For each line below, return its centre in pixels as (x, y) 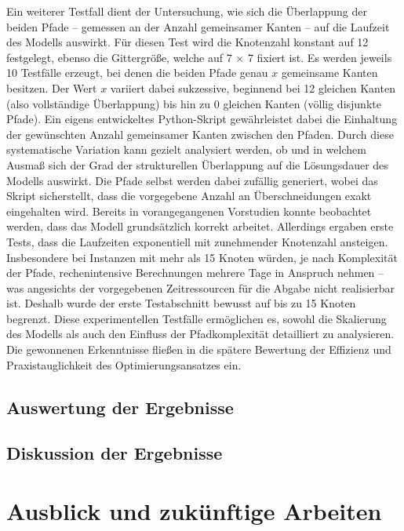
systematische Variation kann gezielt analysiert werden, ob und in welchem (186, 149)
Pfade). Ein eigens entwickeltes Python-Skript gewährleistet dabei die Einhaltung (202, 119)
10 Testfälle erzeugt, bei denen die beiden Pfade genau (137, 73)
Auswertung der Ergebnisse (120, 407)
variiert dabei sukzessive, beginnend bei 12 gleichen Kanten (253, 87)
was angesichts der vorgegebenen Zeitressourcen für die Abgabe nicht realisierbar (201, 287)
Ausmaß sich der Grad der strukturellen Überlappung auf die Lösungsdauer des (197, 164)
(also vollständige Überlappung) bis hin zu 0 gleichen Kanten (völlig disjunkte (194, 103)
